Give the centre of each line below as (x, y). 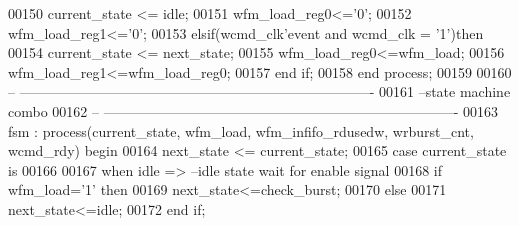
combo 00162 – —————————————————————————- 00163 (253, 110)
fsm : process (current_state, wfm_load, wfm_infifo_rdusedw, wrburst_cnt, (241, 130)
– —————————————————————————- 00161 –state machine (259, 91)
